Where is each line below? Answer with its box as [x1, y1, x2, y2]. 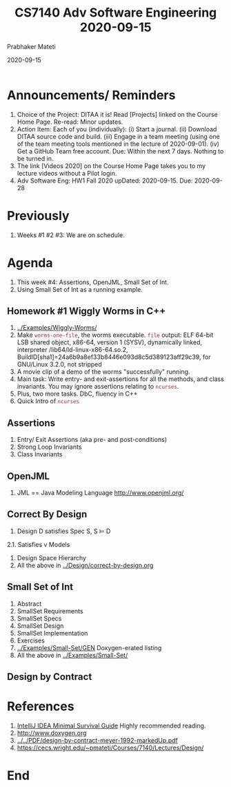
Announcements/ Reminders [7, 87, 176, 103]
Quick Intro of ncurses [17, 397, 80, 405]
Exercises [17, 636, 46, 645]
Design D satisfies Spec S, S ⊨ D [17, 527, 111, 535]
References [7, 698, 74, 714]
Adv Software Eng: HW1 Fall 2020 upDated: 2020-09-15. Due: [17, 176, 193, 185]
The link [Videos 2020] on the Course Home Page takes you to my [17, 161, 206, 170]
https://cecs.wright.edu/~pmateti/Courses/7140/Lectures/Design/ [17, 743, 204, 752]
